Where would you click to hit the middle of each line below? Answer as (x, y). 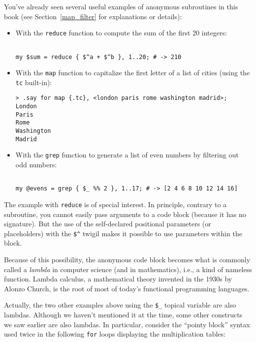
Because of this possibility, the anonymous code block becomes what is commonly (127, 260)
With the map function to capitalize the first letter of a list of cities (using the (133, 73)
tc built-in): (34, 82)
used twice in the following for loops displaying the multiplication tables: (115, 334)
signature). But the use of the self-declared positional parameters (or (108, 224)
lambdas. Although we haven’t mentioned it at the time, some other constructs (123, 315)
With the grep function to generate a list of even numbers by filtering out (127, 155)
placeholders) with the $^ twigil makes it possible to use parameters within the (123, 233)
